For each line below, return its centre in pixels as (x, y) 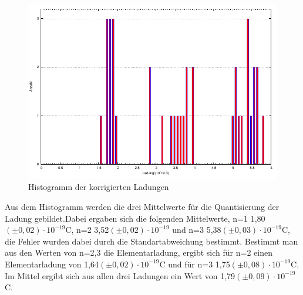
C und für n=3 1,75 (195, 264)
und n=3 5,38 (197, 230)
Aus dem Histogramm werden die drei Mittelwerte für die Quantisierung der (142, 206)
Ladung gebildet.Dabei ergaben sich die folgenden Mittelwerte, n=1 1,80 (135, 218)
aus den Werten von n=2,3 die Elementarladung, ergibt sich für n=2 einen (139, 252)
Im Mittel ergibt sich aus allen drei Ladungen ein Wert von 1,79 (120, 275)
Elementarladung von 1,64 (52, 264)
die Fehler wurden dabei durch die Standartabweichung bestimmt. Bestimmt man (151, 241)
